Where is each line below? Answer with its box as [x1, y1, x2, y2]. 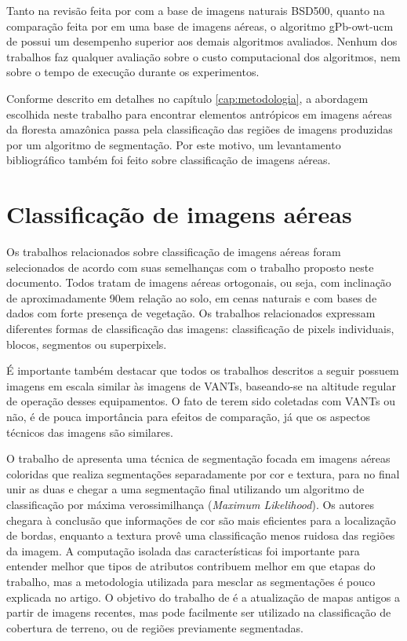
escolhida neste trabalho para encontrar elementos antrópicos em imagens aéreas [6, 105, 392, 122]
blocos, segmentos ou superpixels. [6, 335, 167, 352]
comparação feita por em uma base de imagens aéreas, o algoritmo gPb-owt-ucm [6, 17, 394, 34]
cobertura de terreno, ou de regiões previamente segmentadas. [6, 619, 303, 636]
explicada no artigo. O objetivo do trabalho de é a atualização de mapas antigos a [6, 588, 400, 605]
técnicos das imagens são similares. [6, 423, 173, 440]
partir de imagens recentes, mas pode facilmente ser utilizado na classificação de [6, 604, 391, 621]
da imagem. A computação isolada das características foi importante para [6, 542, 360, 559]
